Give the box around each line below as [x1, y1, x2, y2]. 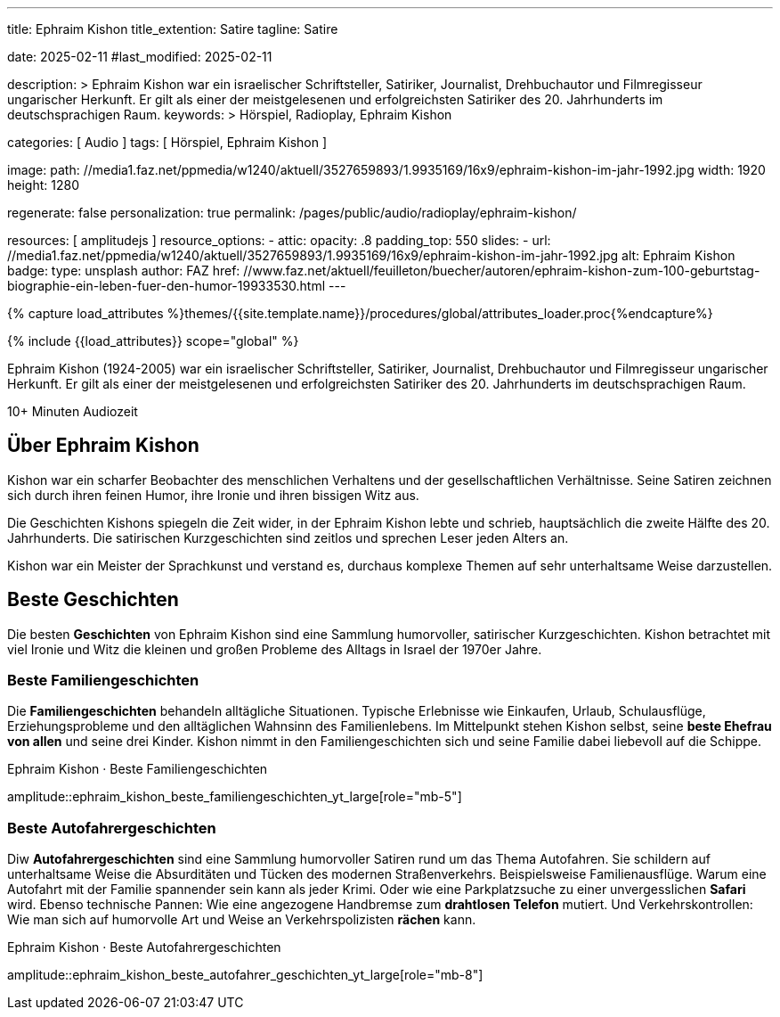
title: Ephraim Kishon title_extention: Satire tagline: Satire [7, 21, 338, 37]
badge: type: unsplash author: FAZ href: [7, 263, 240, 278]
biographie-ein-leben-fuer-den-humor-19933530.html [7, 278, 326, 293]
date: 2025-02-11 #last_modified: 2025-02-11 [7, 49, 272, 64]
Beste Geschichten [7, 588, 179, 611]
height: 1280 [7, 177, 79, 193]
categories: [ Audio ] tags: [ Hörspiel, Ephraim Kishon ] [7, 135, 328, 150]
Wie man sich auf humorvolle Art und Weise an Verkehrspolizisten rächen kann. [7, 912, 476, 928]
